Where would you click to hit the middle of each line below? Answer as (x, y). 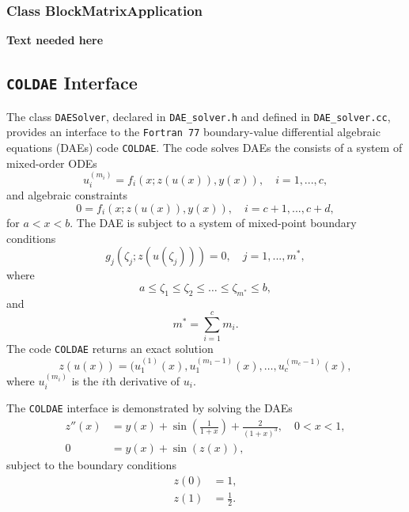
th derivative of (143, 380)
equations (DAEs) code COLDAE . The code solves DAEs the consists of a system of (204, 147)
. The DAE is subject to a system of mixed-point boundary (213, 222)
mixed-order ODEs (52, 163)
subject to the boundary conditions (91, 465)
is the (85, 380)
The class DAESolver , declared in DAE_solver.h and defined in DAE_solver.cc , (199, 116)
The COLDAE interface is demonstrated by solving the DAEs (150, 408)
